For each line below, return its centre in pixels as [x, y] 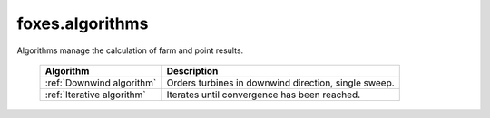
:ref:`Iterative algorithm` [95, 95]
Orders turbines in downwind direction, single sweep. [280, 83]
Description [192, 70]
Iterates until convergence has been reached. [264, 95]
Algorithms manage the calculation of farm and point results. [130, 50]
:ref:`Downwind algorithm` [101, 83]
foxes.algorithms [83, 23]
